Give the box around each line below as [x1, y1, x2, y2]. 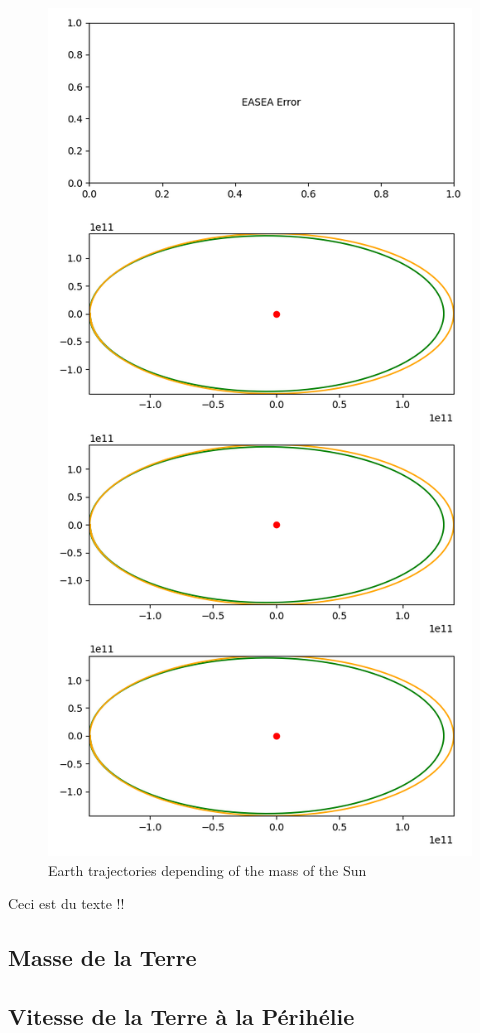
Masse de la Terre [8, 942, 197, 973]
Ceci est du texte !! [8, 893, 125, 914]
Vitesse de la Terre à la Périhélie [8, 1000, 355, 1031]
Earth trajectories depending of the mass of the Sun [48, 859, 367, 880]
